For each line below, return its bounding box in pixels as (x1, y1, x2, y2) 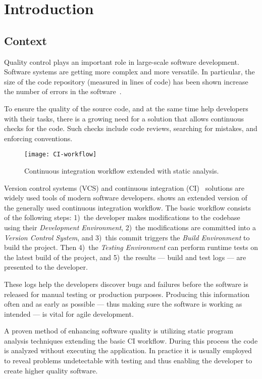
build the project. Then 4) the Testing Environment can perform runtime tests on (4, 242, 258, 252)
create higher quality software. (4, 365, 98, 375)
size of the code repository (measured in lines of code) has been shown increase (4, 76, 248, 87)
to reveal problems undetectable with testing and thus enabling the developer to (4, 355, 252, 366)
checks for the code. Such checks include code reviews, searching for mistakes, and (4, 123, 257, 134)
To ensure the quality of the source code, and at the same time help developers (4, 103, 248, 113)
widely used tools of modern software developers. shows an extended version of (4, 192, 247, 203)
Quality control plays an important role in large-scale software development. (4, 56, 239, 67)
